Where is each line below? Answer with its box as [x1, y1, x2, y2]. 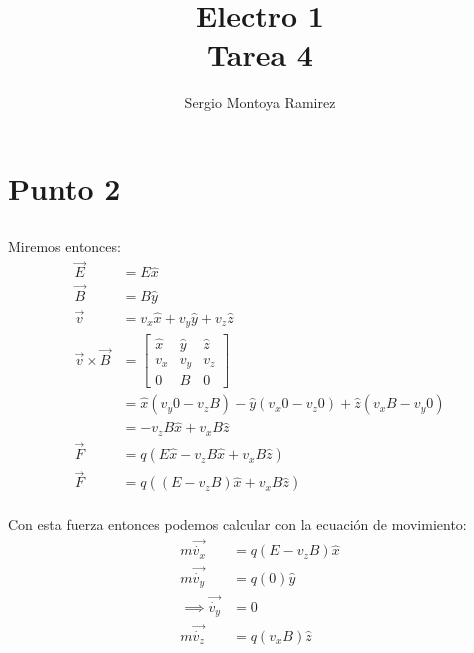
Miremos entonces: [8, 236, 121, 257]
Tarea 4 [207, 34, 313, 75]
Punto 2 [8, 167, 121, 208]
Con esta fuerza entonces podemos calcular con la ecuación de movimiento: [8, 514, 467, 535]
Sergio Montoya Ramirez [184, 92, 336, 113]
